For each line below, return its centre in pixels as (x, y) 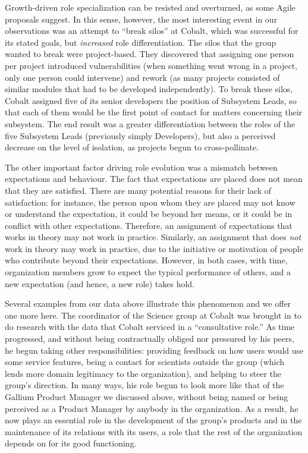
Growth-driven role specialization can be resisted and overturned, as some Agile (150, 7)
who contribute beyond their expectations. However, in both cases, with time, (146, 260)
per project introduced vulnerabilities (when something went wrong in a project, (151, 65)
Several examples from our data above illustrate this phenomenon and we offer (148, 303)
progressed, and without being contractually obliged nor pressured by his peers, (150, 339)
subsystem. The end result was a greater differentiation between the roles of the (150, 123)
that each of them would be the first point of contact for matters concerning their (154, 112)
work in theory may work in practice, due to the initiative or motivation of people (154, 248)
